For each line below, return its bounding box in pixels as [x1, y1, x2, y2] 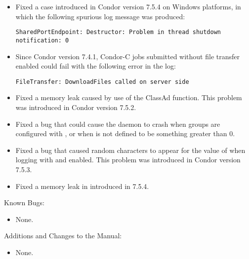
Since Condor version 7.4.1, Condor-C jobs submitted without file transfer [15, 51, 240, 61]
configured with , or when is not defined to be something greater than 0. [15, 128, 235, 139]
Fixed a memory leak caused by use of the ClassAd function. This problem [15, 92, 242, 103]
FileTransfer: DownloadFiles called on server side [15, 78, 189, 85]
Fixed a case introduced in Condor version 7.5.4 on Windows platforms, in [15, 1, 241, 11]
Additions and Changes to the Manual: [4, 230, 122, 241]
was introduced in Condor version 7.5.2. [15, 102, 136, 112]
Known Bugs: [4, 197, 44, 208]
